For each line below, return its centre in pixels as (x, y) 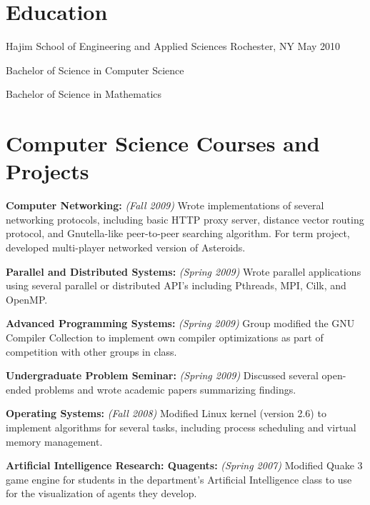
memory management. (54, 441)
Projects (47, 171)
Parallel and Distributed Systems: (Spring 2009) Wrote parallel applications (184, 271)
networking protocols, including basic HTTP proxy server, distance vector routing (185, 219)
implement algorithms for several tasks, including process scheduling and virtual (181, 427)
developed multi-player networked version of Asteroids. (126, 247)
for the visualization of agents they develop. (101, 493)
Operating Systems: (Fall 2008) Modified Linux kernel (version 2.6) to (166, 413)
